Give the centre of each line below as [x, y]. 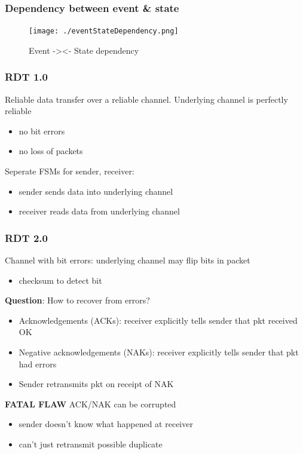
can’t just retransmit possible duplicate [91, 444]
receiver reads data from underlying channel [99, 211]
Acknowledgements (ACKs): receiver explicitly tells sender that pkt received [158, 320]
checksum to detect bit [60, 280]
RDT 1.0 [26, 77]
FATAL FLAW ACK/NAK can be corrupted [91, 404]
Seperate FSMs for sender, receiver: [70, 171]
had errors [38, 363]
